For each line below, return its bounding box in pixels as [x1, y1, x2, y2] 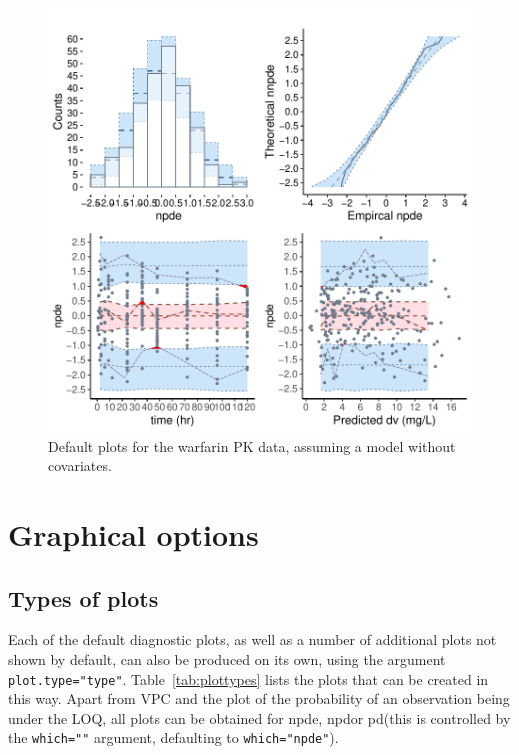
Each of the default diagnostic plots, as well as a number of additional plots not [8, 629, 497, 650]
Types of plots [8, 582, 159, 613]
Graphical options [8, 513, 259, 554]
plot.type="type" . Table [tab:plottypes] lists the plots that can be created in [8, 668, 489, 689]
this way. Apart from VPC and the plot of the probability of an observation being [8, 688, 510, 709]
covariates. [48, 455, 112, 476]
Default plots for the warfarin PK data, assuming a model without [48, 435, 456, 456]
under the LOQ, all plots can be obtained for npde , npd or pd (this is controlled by [8, 707, 511, 728]
